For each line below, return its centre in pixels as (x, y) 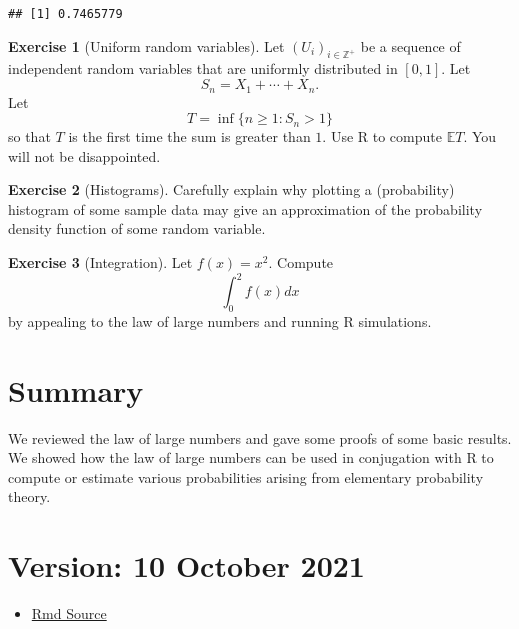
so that (29, 136)
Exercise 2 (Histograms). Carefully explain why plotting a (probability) (231, 189)
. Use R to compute (382, 136)
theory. (29, 496)
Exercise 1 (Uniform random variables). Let (146, 45)
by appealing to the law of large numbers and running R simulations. (220, 320)
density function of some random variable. (137, 228)
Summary (76, 389)
